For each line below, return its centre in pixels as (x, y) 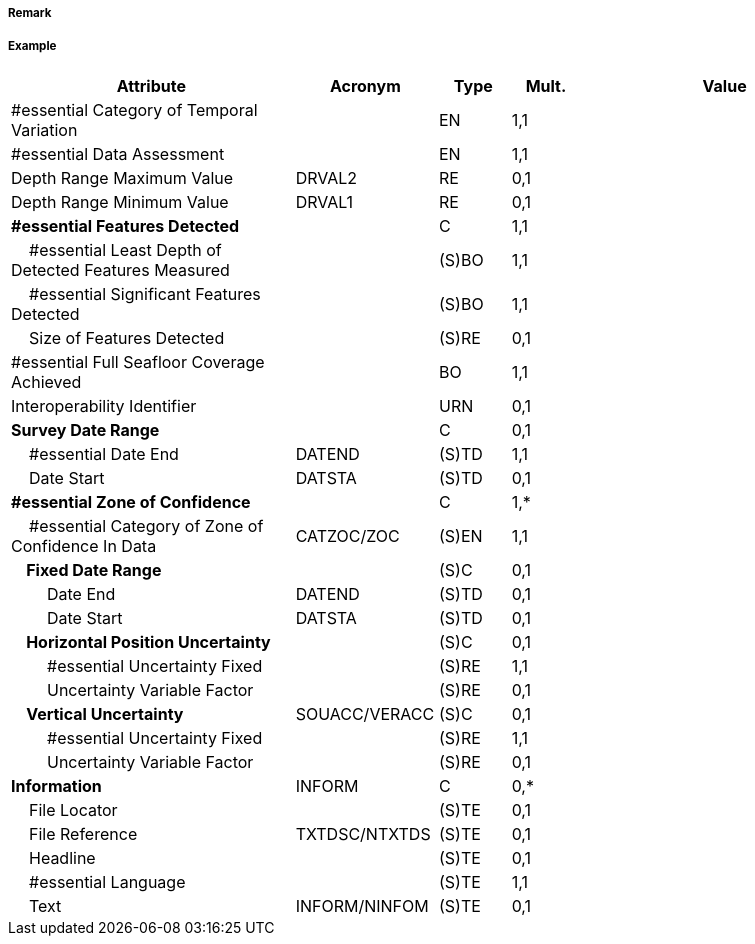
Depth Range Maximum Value (122, 177)
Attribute (151, 85)
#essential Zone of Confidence (131, 501)
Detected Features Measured (120, 269)
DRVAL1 (324, 201)
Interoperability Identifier (104, 405)
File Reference (83, 833)
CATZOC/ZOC (347, 535)
